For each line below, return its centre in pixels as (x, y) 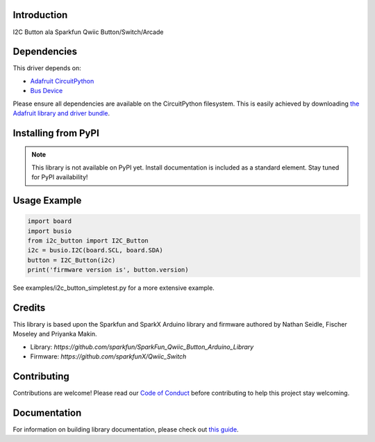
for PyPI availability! (60, 177)
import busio (50, 231)
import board (50, 221)
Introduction (40, 15)
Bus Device (47, 91)
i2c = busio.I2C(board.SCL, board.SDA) (95, 251)
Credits (29, 308)
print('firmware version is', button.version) (108, 270)
